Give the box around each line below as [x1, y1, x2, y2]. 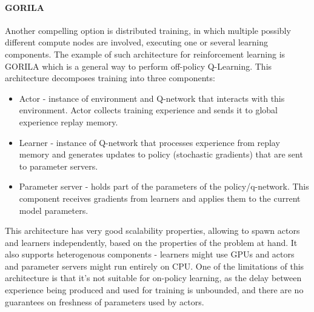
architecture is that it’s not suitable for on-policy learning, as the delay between [5, 271, 302, 284]
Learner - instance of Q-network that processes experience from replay [19, 136, 280, 148]
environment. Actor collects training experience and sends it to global [19, 104, 278, 116]
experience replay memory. [19, 115, 118, 128]
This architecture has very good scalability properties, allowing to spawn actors [5, 224, 300, 237]
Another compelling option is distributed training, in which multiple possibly [5, 24, 291, 36]
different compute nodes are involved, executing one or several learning [5, 36, 268, 48]
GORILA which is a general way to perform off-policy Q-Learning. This [5, 59, 272, 72]
